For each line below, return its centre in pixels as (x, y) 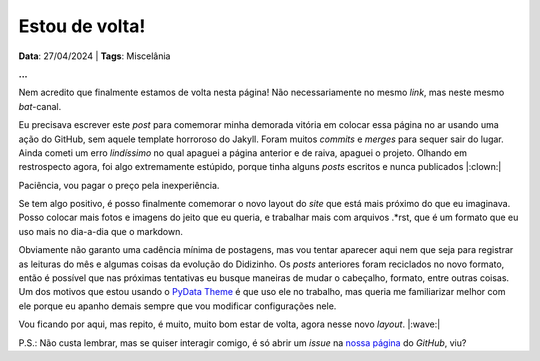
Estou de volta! (82, 26)
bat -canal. (40, 106)
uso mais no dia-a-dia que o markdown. (101, 231)
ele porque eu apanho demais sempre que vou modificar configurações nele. (177, 306)
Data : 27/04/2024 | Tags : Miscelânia (94, 56)
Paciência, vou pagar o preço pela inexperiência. (119, 185)
